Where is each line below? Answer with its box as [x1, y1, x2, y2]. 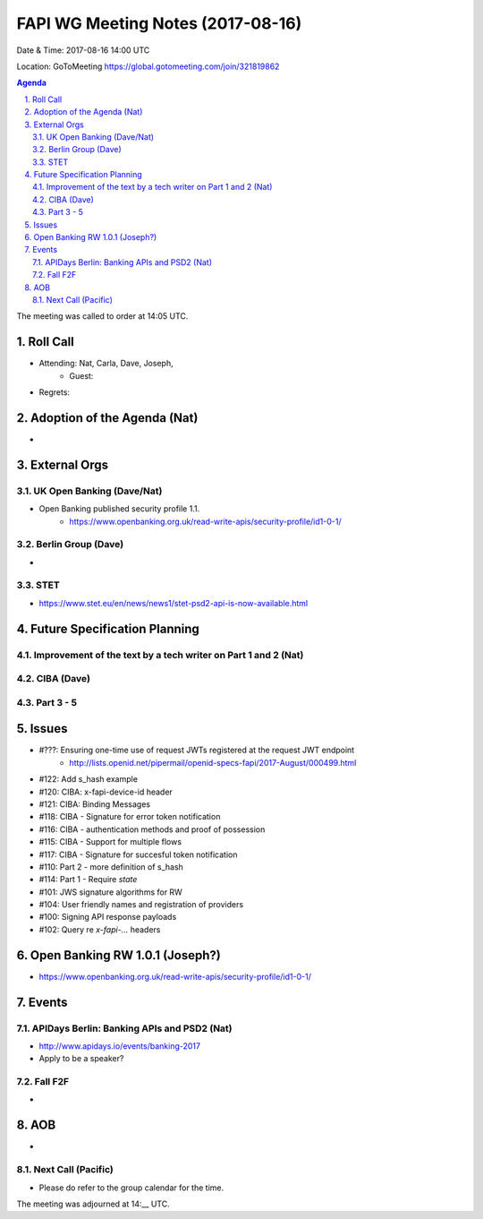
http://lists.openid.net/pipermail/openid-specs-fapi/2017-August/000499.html [69, 757, 357, 768]
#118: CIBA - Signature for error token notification [38, 811, 221, 822]
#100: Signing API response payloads [38, 912, 177, 923]
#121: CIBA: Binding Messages [38, 798, 151, 810]
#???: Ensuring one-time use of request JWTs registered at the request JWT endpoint [38, 744, 355, 756]
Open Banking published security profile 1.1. [38, 503, 200, 514]
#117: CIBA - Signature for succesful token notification [38, 849, 238, 860]
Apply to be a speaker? [38, 1053, 124, 1064]
